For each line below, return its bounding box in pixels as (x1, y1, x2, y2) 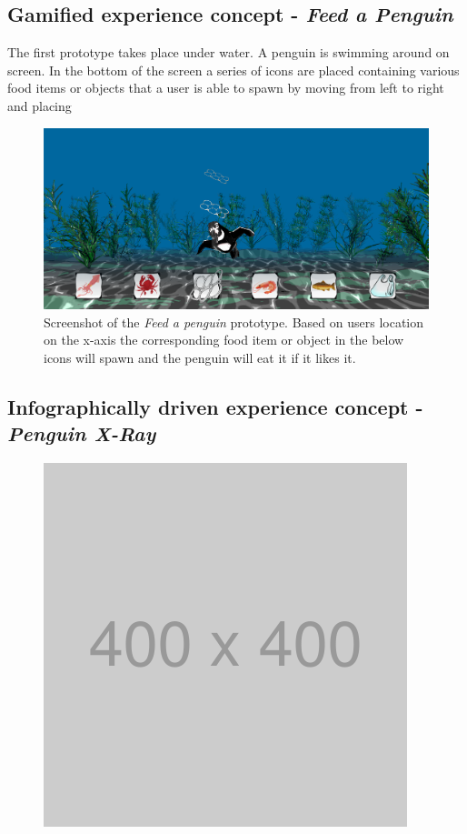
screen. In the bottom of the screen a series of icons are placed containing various (7, 60, 460, 79)
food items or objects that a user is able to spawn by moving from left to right (7, 78, 444, 97)
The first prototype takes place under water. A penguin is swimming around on (7, 43, 450, 62)
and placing (7, 95, 72, 115)
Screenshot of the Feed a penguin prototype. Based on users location (44, 312, 424, 331)
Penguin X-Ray (7, 419, 156, 447)
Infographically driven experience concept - (7, 392, 423, 420)
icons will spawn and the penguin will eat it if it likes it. (44, 347, 356, 367)
